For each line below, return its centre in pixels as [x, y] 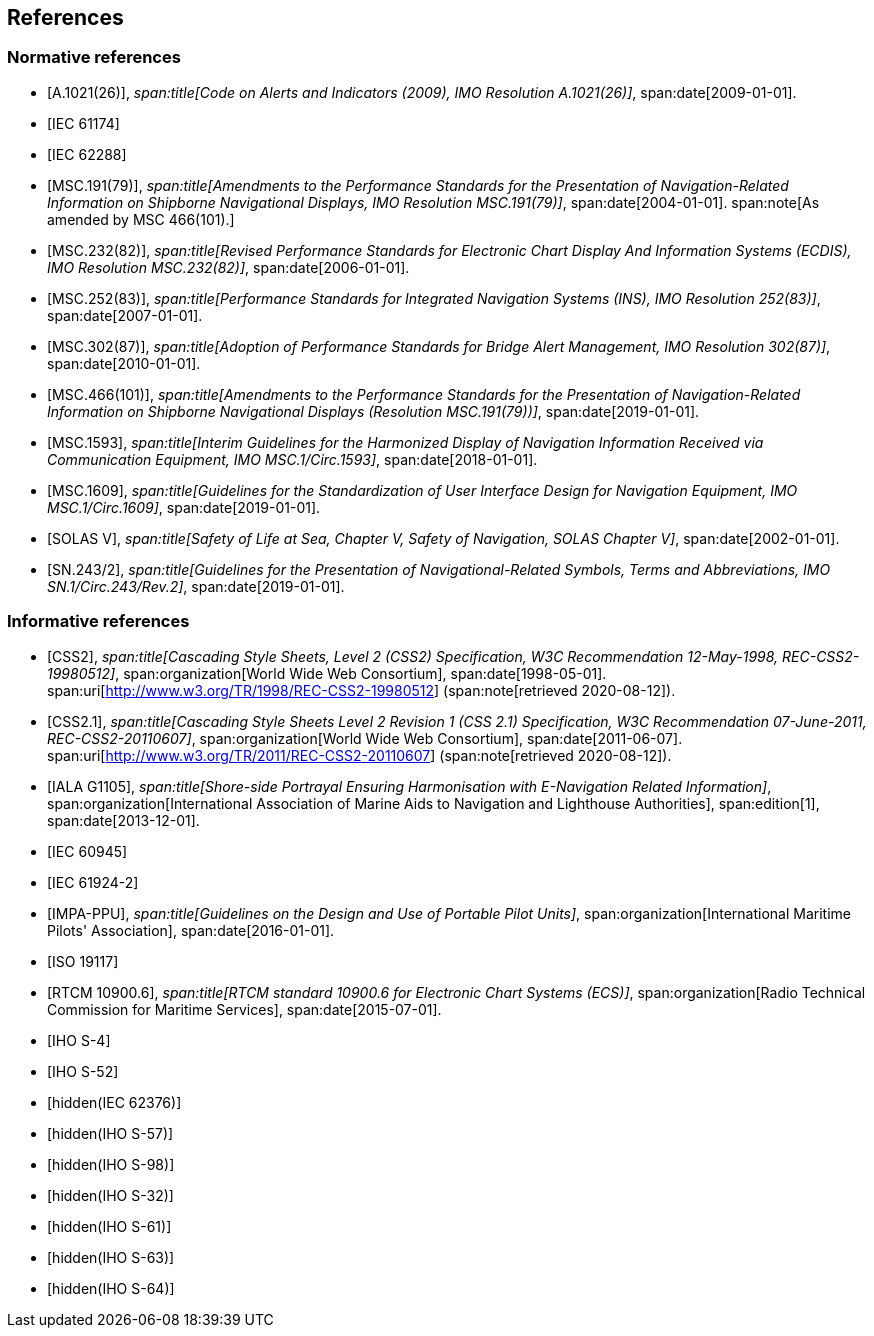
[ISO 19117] [83, 961]
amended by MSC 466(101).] [141, 219]
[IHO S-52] [83, 1071]
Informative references [98, 621]
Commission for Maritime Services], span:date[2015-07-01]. [244, 1009]
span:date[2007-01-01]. [125, 315]
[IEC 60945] [87, 851]
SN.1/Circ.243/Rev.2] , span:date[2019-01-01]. [196, 586]
